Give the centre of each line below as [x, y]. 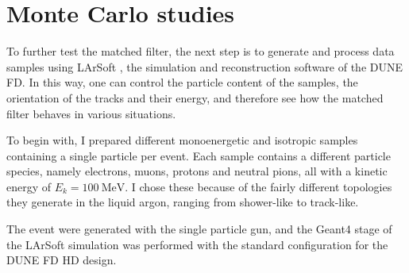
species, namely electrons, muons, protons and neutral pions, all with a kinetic [197, 171]
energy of [29, 186]
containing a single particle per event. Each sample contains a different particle [199, 155]
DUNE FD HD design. [62, 260]
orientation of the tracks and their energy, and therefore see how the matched [195, 97]
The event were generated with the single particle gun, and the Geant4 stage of [199, 229]
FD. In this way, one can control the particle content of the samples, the [182, 82]
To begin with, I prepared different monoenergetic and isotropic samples [182, 140]
